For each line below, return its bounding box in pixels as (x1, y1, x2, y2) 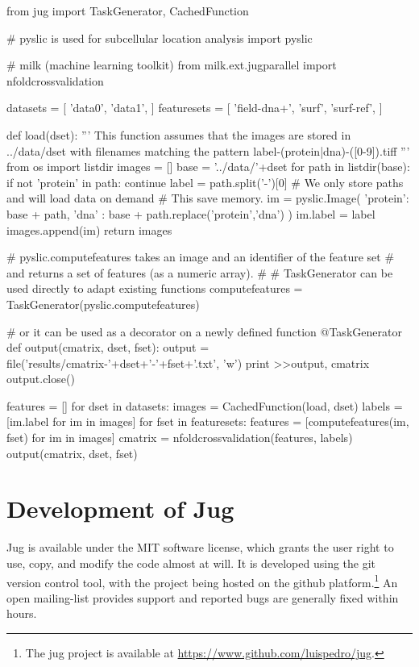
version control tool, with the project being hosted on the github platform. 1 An (6, 571, 398, 590)
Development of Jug (6, 492, 234, 525)
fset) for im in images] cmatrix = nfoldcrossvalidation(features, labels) (6, 429, 353, 446)
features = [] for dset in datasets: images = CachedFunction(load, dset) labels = (6, 397, 403, 414)
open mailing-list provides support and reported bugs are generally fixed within (6, 589, 399, 606)
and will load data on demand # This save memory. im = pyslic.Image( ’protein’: (6, 190, 409, 206)
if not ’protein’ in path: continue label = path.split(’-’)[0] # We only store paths (6, 173, 404, 190)
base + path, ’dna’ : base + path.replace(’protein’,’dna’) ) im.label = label (6, 205, 375, 222)
